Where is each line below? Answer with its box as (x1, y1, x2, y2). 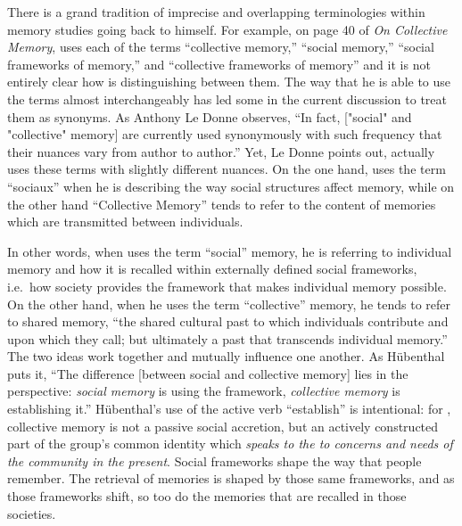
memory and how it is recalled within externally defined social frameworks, (7, 259, 417, 278)
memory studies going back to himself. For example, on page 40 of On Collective (7, 20, 448, 38)
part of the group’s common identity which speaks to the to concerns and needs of (7, 434, 453, 453)
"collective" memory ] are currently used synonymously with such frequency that (7, 125, 442, 144)
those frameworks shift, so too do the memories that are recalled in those (7, 487, 407, 505)
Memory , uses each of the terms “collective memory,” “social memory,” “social (7, 37, 434, 56)
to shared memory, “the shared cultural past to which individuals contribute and (7, 312, 449, 331)
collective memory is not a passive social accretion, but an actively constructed (7, 416, 439, 435)
